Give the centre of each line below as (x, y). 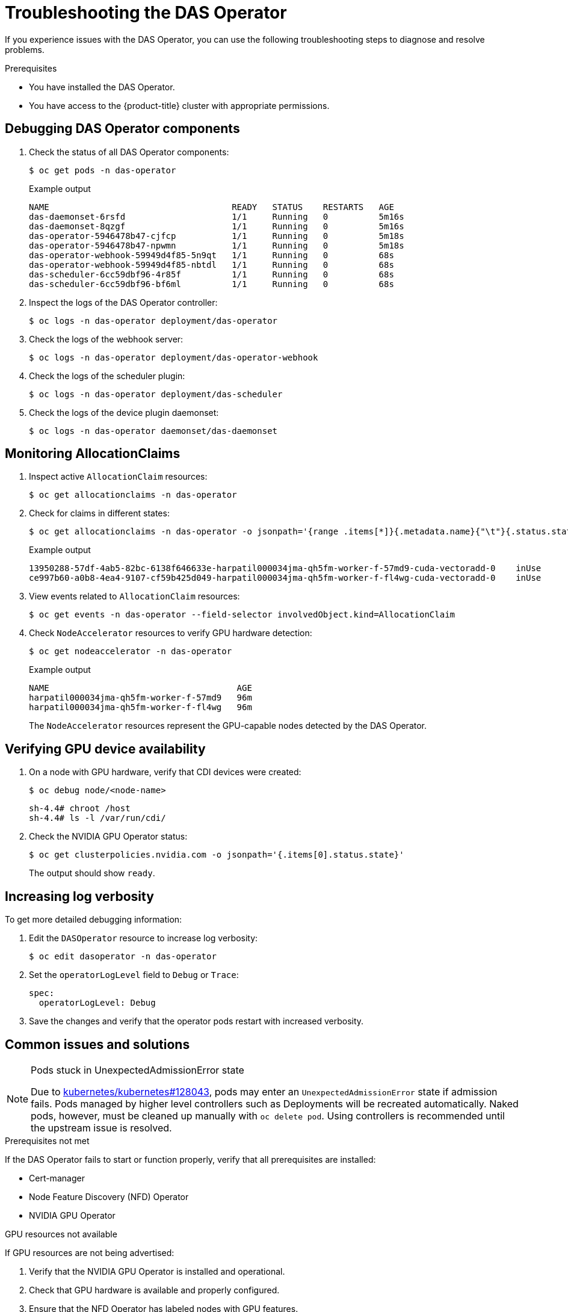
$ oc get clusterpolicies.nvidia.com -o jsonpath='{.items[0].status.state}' (217, 855)
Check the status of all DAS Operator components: (129, 152)
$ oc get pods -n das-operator (103, 170)
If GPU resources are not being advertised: (90, 1252)
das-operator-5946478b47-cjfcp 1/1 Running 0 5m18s (217, 236)
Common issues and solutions (97, 1044)
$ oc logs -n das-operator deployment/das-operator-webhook (174, 357)
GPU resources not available (61, 1234)
